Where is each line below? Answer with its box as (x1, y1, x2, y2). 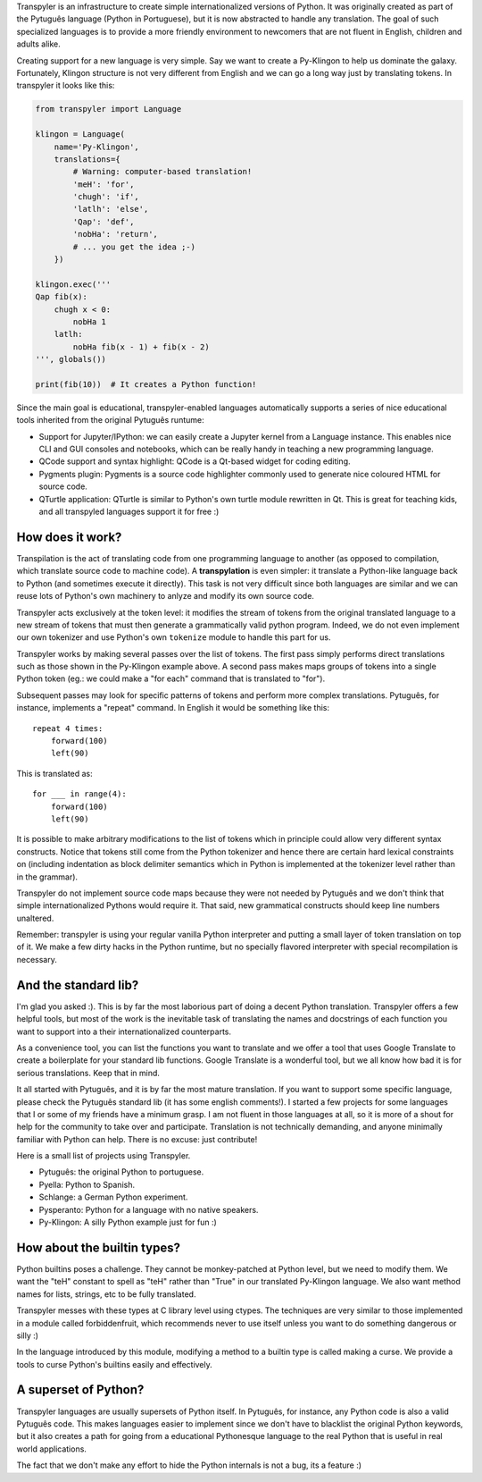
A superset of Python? (16, 1382, 145, 1398)
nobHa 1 (72, 316, 107, 326)
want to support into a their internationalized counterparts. (16, 1026, 232, 1037)
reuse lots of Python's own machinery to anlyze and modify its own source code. (16, 591, 314, 602)
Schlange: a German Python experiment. (38, 1191, 188, 1202)
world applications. (16, 1444, 87, 1454)
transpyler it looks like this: (16, 80, 115, 91)
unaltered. (16, 913, 54, 923)
